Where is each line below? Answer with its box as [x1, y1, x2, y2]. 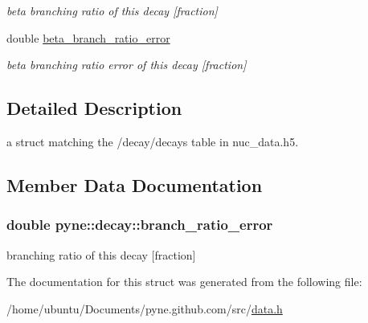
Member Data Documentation [6, 172, 263, 197]
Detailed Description [6, 96, 182, 121]
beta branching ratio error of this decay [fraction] [6, 56, 247, 73]
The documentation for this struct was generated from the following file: [6, 273, 362, 290]
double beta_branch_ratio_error [6, 29, 170, 46]
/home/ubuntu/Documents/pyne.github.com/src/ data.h [6, 300, 283, 317]
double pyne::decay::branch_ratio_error [6, 215, 273, 235]
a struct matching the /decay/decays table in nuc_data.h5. [6, 133, 299, 149]
